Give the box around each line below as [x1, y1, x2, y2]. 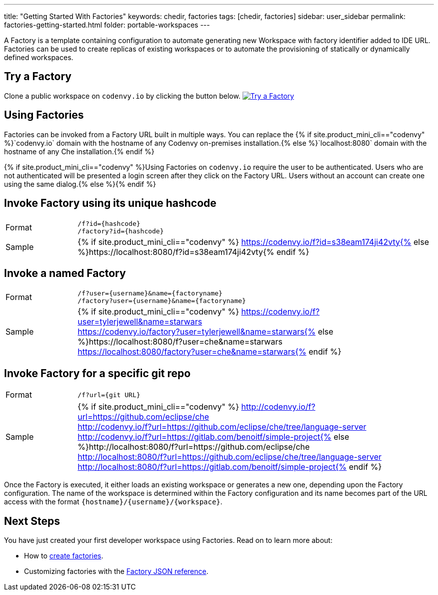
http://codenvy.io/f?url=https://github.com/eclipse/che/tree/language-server [77, 422, 366, 432]
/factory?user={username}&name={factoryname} [77, 297, 246, 305]
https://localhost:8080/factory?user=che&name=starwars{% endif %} [77, 347, 341, 357]
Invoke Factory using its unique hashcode [4, 197, 216, 210]
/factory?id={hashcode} [77, 227, 164, 235]
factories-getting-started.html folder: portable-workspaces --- [4, 21, 210, 29]
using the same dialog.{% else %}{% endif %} [4, 179, 156, 188]
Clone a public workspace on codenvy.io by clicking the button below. [4, 91, 240, 100]
